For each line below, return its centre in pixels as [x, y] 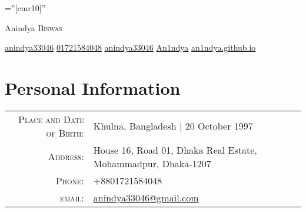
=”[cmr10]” [25, 8]
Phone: [70, 180]
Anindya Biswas [34, 27]
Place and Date [51, 119]
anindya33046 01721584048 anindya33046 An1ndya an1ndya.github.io [130, 47]
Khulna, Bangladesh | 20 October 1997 [173, 126]
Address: [66, 157]
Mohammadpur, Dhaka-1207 [152, 163]
